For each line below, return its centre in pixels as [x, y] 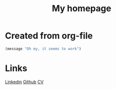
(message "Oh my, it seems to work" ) [43, 49]
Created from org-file [49, 36]
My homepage [82, 9]
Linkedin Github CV [24, 82]
